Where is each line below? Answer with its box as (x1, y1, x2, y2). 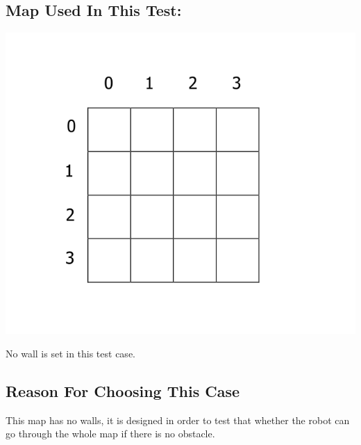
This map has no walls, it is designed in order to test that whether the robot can (6, 412, 350, 427)
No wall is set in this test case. (6, 346, 135, 360)
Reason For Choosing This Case (6, 380, 240, 401)
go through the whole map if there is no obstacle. (6, 426, 215, 441)
